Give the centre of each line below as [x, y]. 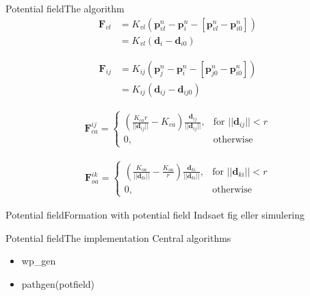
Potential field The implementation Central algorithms [118, 237]
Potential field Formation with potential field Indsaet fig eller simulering [155, 214]
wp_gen [39, 261]
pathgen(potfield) [58, 283]
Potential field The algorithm [65, 8]
